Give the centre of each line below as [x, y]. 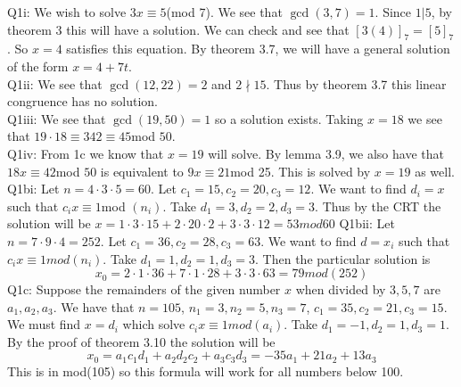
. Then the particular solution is [343, 258]
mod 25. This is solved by [300, 171]
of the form [38, 66]
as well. [435, 171]
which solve [154, 324]
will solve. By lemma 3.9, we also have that [326, 153]
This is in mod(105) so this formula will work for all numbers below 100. [206, 371]
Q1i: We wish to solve [67, 12]
